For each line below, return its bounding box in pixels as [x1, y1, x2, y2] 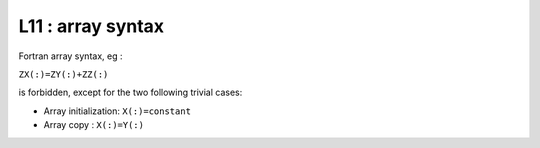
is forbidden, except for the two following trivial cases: [18, 86, 243, 99]
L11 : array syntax [18, 15, 165, 37]
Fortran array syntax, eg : [18, 50, 123, 62]
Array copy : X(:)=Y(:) [43, 119, 145, 131]
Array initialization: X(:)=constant [43, 105, 192, 117]
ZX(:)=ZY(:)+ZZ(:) [18, 68, 109, 80]
